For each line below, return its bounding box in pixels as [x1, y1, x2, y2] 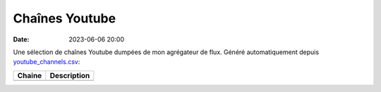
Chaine [17, 70, 42, 80]
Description [49, 70, 90, 80]
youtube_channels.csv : [13, 58, 80, 66]
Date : [13, 35, 30, 44]
